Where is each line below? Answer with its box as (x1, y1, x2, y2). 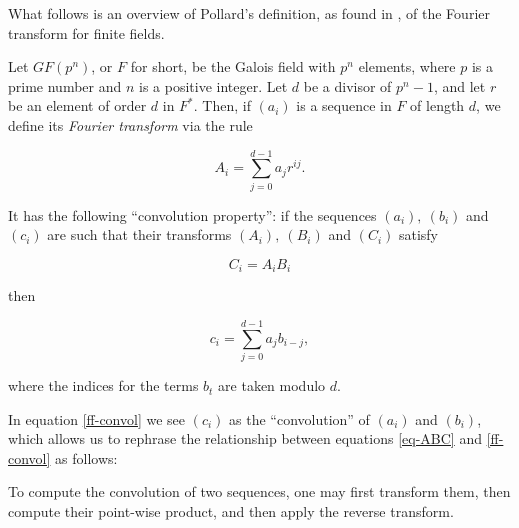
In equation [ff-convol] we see (8, 408, 186, 429)
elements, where (358, 56, 456, 77)
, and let (433, 75, 486, 96)
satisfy (398, 224, 439, 245)
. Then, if (193, 95, 251, 116)
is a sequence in (296, 95, 392, 116)
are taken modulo (218, 375, 326, 396)
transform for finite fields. (8, 22, 165, 43)
